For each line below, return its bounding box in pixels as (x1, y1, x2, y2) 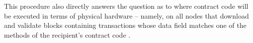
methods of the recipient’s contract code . (4, 29, 131, 40)
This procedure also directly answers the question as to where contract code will (4, 1, 249, 11)
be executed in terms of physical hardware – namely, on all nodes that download (4, 10, 249, 21)
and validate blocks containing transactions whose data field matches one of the (4, 20, 247, 30)
